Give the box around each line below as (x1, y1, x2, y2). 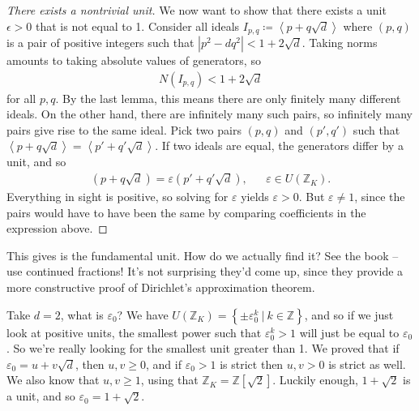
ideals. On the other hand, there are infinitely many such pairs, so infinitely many (6, 105, 413, 122)
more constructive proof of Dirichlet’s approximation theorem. (6, 279, 315, 296)
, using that (140, 371, 199, 388)
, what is (60, 306, 104, 323)
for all (6, 89, 36, 106)
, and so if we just (304, 306, 394, 323)
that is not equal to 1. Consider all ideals (36, 17, 240, 34)
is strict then (220, 355, 284, 372)
